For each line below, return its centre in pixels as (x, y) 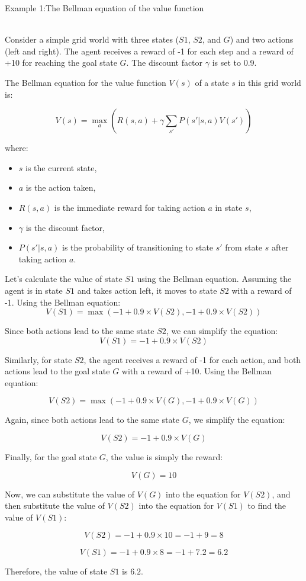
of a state (212, 82)
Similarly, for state (38, 359)
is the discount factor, (65, 227)
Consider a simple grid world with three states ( (92, 39)
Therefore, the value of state (56, 571)
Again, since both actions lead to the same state (92, 420)
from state (244, 247)
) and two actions (262, 39)
